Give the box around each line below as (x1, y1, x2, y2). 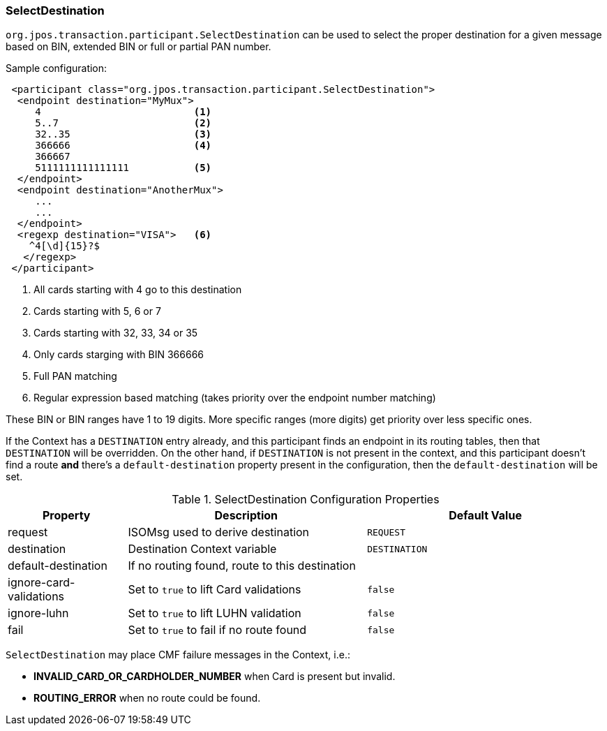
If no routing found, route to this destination (128, 559, 356, 573)
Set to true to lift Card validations (128, 582, 301, 597)
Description (214, 508, 278, 523)
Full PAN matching (33, 370, 117, 383)
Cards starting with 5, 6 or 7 (33, 305, 161, 318)
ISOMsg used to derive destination (128, 525, 310, 540)
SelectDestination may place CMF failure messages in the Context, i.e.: (6, 649, 350, 661)
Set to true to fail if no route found (128, 623, 307, 637)
